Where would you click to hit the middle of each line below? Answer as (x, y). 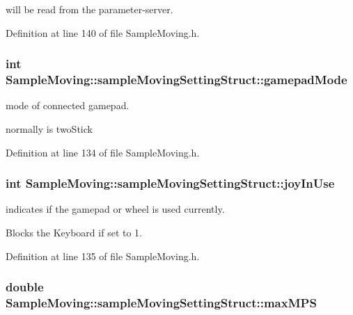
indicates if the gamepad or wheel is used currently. (115, 209)
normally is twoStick (49, 128)
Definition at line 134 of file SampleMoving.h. (103, 152)
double (25, 287)
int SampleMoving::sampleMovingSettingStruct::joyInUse (170, 183)
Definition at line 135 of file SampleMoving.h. (103, 256)
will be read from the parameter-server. (89, 9)
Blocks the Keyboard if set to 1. (74, 232)
